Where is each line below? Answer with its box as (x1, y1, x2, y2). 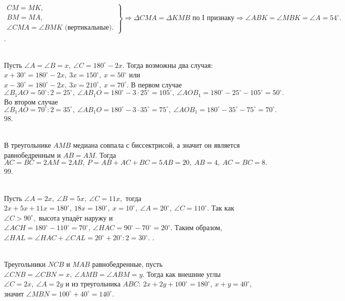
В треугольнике (4, 140, 51, 150)
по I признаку (192, 15, 235, 22)
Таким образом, (174, 222, 222, 233)
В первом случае (131, 79, 182, 89)
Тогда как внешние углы (147, 268, 221, 279)
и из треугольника (65, 278, 121, 289)
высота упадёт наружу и (39, 212, 113, 223)
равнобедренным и (4, 149, 61, 160)
